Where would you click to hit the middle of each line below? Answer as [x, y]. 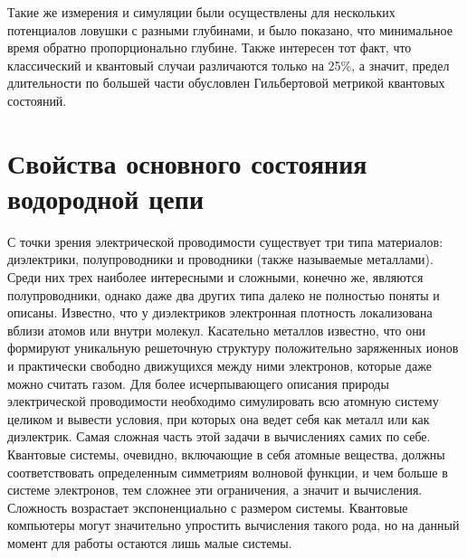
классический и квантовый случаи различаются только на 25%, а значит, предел [229, 65]
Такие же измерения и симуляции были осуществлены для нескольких [201, 12]
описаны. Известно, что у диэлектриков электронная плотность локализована [220, 312]
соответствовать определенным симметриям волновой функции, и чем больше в [228, 472]
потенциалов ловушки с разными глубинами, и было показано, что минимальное [230, 29]
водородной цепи [106, 198]
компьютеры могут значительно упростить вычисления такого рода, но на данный [233, 525]
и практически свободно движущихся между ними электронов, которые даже [219, 366]
